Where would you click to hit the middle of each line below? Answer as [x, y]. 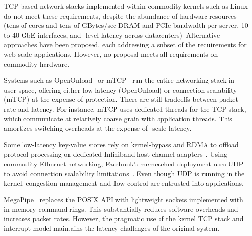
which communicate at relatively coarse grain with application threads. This [118, 118]
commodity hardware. [37, 63]
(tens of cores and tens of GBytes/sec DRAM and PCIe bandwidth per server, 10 [126, 25]
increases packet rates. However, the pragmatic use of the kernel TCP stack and [124, 218]
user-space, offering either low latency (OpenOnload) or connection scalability [121, 89]
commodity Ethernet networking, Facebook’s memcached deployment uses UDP [124, 163]
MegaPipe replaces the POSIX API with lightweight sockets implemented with [124, 199]
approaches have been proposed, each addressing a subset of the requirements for [125, 44]
